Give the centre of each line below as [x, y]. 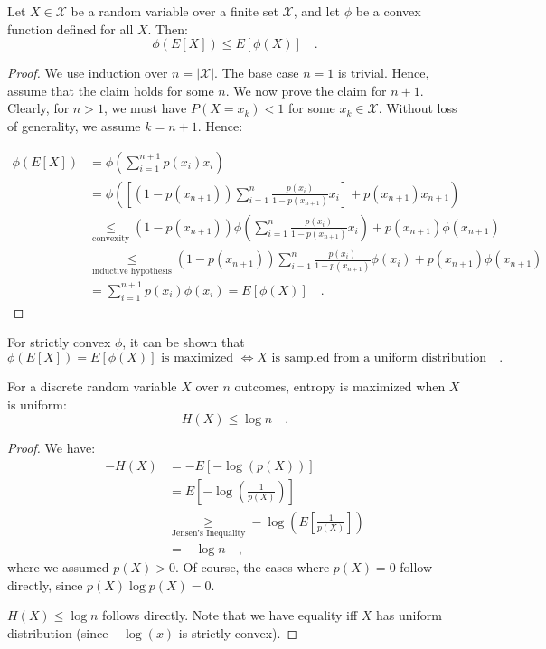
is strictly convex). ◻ [238, 632]
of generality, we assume [74, 125]
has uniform [409, 615]
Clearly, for [38, 108]
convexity [111, 239]
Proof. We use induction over [88, 73]
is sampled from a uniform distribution [379, 357]
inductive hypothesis [132, 271]
